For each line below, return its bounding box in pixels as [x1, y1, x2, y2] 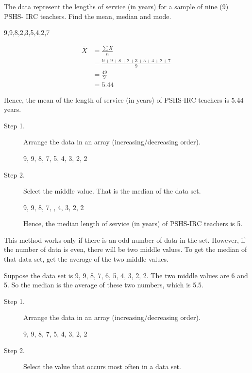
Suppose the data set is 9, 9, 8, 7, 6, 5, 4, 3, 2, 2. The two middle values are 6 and [4, 270, 248, 280]
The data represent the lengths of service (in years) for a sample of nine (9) [4, 1, 229, 11]
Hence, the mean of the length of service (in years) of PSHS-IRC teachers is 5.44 [4, 94, 244, 105]
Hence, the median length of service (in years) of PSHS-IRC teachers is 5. [23, 218, 243, 229]
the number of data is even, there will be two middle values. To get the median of [4, 244, 247, 254]
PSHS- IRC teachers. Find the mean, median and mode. [4, 11, 171, 21]
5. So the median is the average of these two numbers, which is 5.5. [4, 280, 203, 290]
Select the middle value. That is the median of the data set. [23, 186, 201, 196]
